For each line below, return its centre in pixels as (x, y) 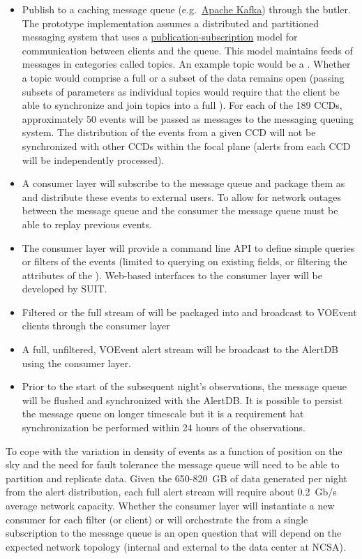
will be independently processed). (93, 159)
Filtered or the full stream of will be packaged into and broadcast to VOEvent (189, 312)
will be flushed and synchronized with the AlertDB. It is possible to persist (182, 400)
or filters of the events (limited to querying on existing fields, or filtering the (184, 261)
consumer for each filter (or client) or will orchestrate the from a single (157, 519)
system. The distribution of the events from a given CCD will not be (169, 132)
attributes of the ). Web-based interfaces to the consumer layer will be (172, 275)
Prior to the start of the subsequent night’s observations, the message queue (184, 386)
